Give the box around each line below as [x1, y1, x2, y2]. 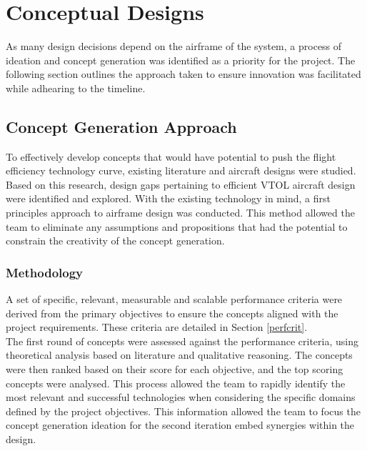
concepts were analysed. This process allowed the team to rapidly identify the [6, 375, 346, 390]
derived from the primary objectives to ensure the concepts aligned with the [6, 305, 338, 320]
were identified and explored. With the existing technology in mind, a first [6, 191, 331, 206]
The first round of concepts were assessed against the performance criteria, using [6, 333, 358, 348]
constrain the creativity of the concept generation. [6, 233, 225, 248]
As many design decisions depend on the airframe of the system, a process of [6, 39, 342, 54]
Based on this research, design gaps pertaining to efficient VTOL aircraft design [6, 177, 356, 192]
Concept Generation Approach [6, 115, 237, 137]
